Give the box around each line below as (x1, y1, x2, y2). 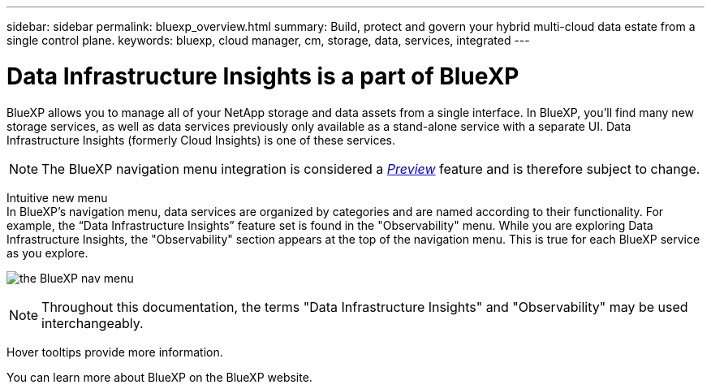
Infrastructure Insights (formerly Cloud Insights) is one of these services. (6, 132, 395, 147)
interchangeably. (41, 314, 144, 331)
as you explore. (6, 245, 88, 260)
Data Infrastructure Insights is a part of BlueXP (6, 62, 519, 90)
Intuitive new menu (6, 190, 108, 205)
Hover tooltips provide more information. (6, 344, 223, 359)
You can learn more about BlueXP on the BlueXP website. (6, 370, 312, 384)
